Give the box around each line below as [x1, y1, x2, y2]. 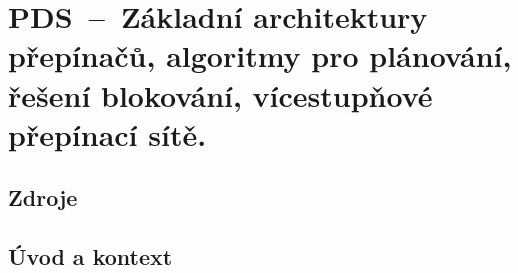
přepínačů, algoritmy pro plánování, [8, 35, 512, 76]
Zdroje [8, 182, 78, 213]
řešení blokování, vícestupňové [8, 74, 433, 115]
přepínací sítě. [8, 113, 207, 154]
